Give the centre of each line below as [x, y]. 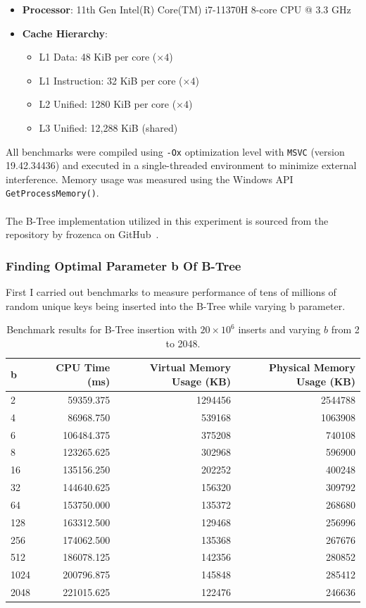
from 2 [345, 329]
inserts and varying [279, 329]
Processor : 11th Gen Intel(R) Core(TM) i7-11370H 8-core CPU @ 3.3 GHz [187, 9]
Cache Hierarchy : [65, 33]
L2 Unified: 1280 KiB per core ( [108, 104]
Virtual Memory [190, 367]
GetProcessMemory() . [52, 193]
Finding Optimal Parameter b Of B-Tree [124, 265]
